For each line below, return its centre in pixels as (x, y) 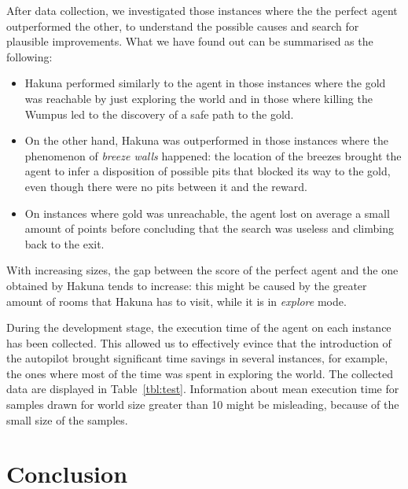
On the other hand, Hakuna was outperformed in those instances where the (206, 140)
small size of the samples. (67, 419)
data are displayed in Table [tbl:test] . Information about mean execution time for (203, 389)
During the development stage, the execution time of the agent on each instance (199, 327)
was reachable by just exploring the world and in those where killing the (198, 98)
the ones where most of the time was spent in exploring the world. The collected (200, 373)
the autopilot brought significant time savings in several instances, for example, (197, 358)
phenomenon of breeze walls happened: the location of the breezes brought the (213, 155)
